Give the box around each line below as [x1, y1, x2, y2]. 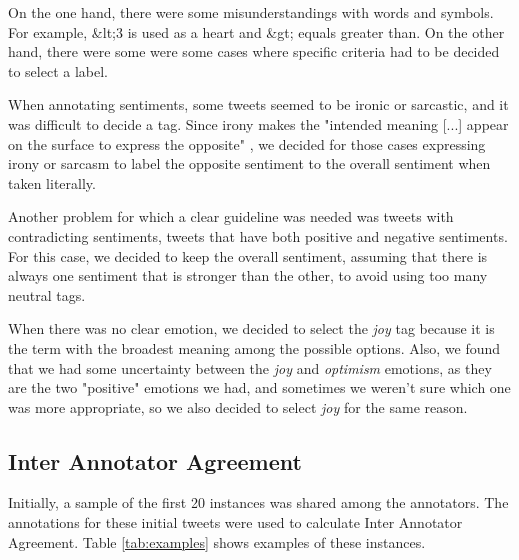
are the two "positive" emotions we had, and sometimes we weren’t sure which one [8, 377, 511, 398]
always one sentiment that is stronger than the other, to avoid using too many [8, 265, 488, 286]
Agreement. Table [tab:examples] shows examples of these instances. [8, 531, 426, 552]
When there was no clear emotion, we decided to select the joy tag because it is [8, 318, 495, 339]
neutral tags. [8, 284, 86, 305]
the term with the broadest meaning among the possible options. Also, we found [8, 337, 501, 358]
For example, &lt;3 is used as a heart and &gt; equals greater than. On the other [8, 21, 505, 42]
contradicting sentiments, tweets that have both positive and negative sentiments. [8, 225, 508, 246]
